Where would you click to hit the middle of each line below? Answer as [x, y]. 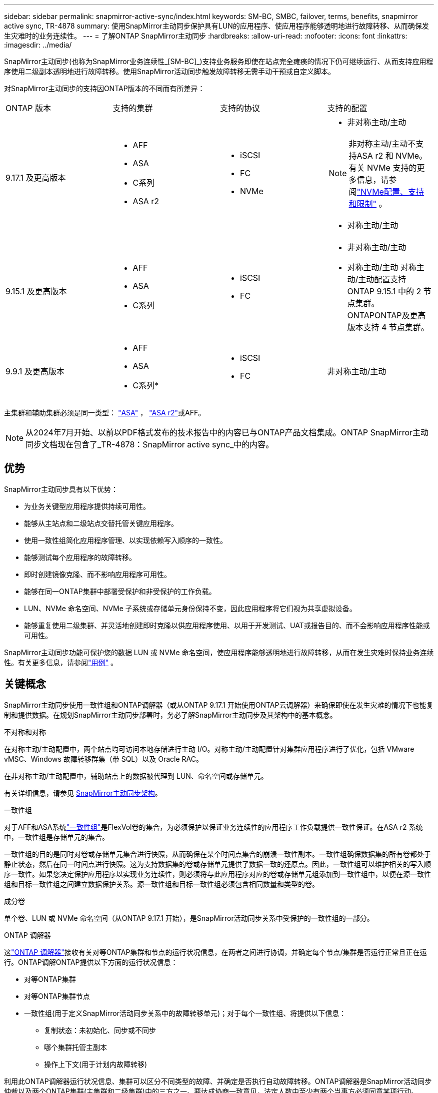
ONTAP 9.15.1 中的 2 [384, 291]
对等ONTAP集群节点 [57, 996]
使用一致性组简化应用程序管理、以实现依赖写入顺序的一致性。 [125, 540]
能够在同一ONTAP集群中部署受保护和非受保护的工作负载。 [120, 591]
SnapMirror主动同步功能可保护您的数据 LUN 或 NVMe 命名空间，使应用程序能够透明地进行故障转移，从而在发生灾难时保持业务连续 [219, 652]
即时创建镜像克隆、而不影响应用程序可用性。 [97, 574]
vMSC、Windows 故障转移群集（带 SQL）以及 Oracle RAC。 [103, 759]
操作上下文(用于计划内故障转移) [96, 1064]
